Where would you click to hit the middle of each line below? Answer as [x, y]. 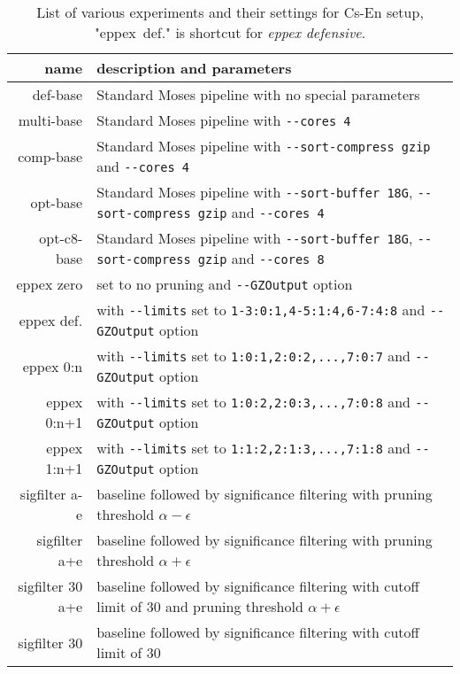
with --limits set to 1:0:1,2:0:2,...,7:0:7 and [253, 356]
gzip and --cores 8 [261, 258]
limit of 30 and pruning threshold [200, 606]
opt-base [57, 202]
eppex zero [50, 284]
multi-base [50, 120]
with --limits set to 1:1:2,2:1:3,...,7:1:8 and [253, 448]
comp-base [50, 156]
